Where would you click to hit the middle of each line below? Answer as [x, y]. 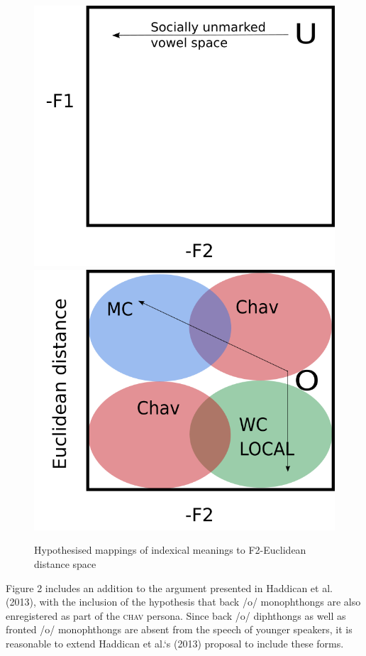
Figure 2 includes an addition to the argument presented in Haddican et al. [169, 587]
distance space [65, 564]
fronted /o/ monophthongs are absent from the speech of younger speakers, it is [179, 629]
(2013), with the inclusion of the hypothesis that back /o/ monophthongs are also [183, 602]
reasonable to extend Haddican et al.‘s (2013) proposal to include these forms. [175, 643]
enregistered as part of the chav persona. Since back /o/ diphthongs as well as [176, 615]
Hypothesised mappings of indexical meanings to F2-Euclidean [170, 550]
